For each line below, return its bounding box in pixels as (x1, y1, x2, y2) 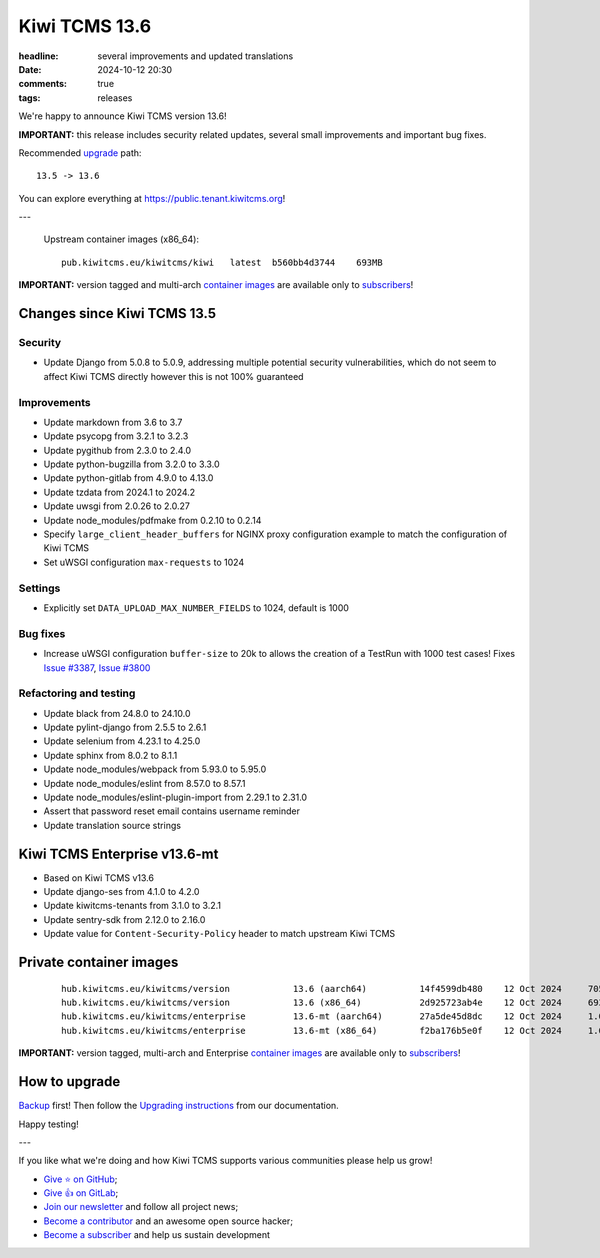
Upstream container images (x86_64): (43, 233, 200, 245)
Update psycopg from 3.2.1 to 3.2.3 (43, 430, 189, 442)
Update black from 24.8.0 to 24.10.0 (43, 707, 191, 719)
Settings (18, 581, 61, 595)
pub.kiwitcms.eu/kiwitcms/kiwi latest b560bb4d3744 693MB (61, 256, 384, 268)
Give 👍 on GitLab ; (43, 1187, 119, 1199)
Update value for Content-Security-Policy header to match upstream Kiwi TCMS (43, 928, 396, 940)
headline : (18, 50, 59, 62)
